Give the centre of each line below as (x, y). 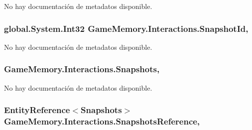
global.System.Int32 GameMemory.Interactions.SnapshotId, (126, 28)
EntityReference (37, 110)
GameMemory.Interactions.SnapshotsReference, (102, 121)
